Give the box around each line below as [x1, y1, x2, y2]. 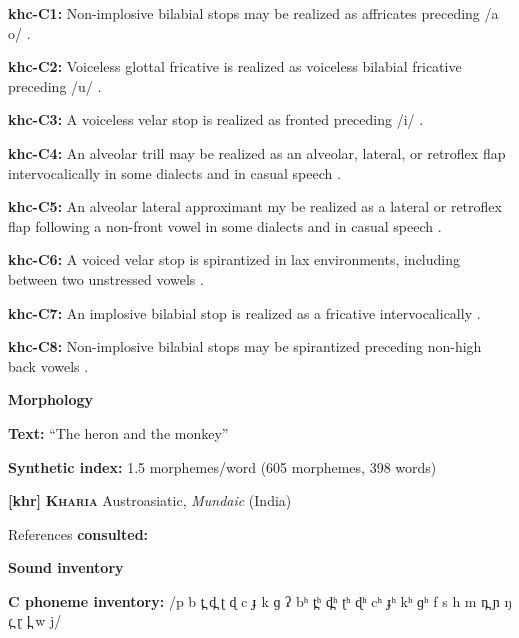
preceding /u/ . [8, 75, 102, 96]
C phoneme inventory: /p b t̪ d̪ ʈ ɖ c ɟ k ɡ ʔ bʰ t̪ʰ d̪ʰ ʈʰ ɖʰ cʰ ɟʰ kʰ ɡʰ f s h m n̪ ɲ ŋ [8, 590, 512, 611]
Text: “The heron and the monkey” [8, 422, 229, 443]
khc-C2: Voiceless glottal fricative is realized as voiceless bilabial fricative [8, 56, 462, 77]
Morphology [8, 389, 93, 410]
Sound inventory [8, 557, 124, 578]
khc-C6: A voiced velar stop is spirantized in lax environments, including [8, 249, 461, 270]
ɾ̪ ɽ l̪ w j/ [8, 610, 62, 631]
